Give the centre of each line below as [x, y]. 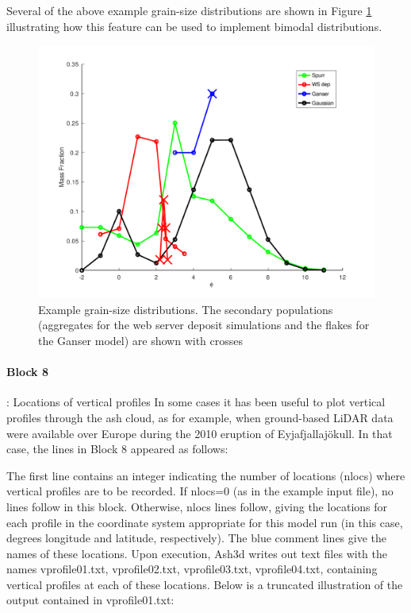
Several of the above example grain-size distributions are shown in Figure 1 [189, 10]
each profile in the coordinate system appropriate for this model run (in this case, [205, 522]
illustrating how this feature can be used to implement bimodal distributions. [194, 26]
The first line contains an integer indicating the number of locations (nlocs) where [206, 475]
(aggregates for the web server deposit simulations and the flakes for [204, 325]
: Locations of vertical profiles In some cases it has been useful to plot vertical [196, 402]
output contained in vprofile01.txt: [90, 600]
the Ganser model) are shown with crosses [141, 340]
